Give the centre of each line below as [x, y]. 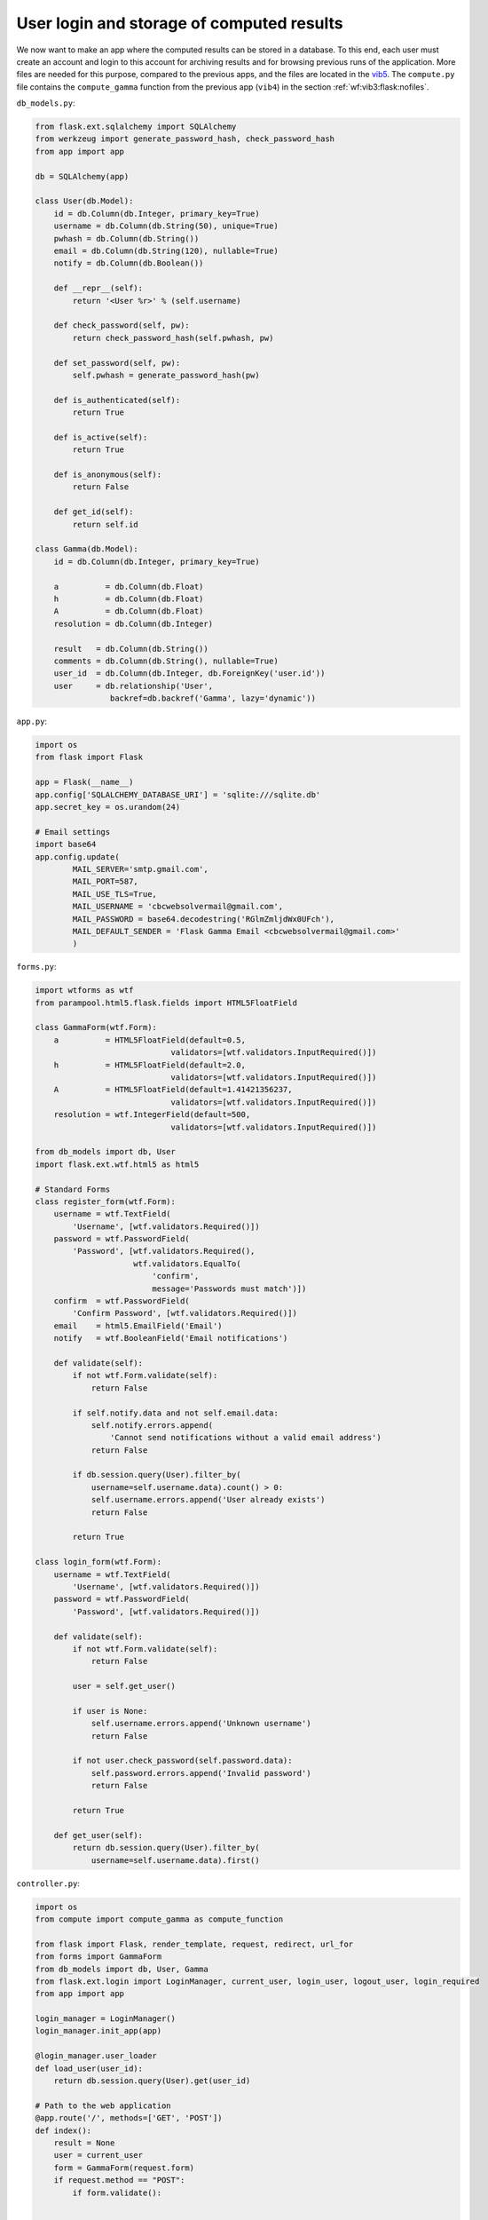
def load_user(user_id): [89, 2068]
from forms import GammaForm [98, 1957]
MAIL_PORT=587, [106, 882]
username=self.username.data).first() [176, 1860]
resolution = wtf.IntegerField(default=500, [152, 1115]
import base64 [66, 844]
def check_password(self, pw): [122, 325]
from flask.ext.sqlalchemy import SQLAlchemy [136, 127]
